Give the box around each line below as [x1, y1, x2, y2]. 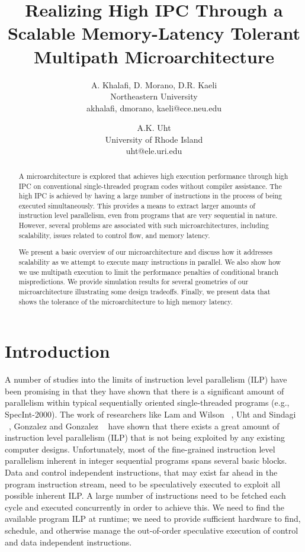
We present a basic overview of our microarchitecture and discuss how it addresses [18, 247, 272, 257]
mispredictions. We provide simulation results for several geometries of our [18, 277, 249, 287]
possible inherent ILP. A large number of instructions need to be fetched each [5, 489, 286, 502]
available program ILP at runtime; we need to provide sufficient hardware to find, [5, 512, 301, 525]
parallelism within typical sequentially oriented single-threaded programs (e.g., [5, 396, 290, 409]
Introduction [5, 339, 110, 363]
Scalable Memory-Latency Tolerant [7, 21, 301, 45]
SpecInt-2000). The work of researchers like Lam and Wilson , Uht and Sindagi [5, 408, 296, 420]
